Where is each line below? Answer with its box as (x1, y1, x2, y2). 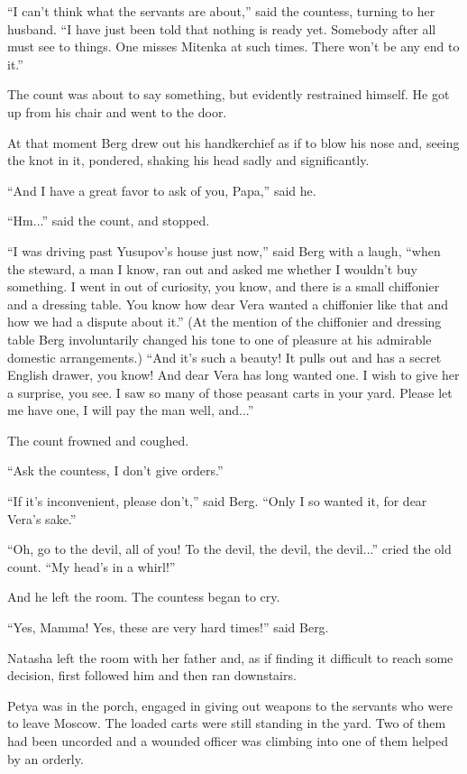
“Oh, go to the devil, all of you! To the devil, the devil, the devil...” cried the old (7, 539, 452, 558)
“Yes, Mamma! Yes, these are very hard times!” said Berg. (7, 618, 329, 637)
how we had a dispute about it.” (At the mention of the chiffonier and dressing (7, 312, 442, 331)
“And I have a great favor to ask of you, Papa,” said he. (7, 180, 316, 199)
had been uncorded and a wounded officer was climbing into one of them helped (7, 732, 448, 750)
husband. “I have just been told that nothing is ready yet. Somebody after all (7, 19, 436, 38)
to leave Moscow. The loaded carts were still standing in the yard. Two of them (7, 714, 446, 733)
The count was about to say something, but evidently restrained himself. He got (7, 85, 450, 104)
